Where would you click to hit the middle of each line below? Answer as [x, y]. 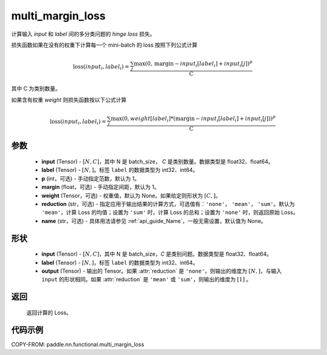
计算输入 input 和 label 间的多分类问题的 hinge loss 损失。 [83, 34]
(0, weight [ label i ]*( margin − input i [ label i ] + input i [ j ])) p [199, 119]
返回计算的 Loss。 [49, 313]
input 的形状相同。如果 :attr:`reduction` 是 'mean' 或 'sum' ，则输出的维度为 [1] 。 [147, 279]
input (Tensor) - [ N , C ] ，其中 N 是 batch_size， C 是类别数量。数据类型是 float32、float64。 [157, 162]
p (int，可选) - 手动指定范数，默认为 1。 [91, 178]
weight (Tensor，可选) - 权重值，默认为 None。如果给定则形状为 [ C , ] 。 [131, 195]
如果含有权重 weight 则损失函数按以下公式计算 [69, 99]
